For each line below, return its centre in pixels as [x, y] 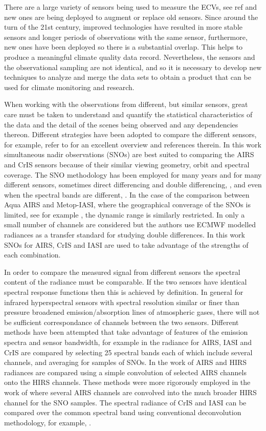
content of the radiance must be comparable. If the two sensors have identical [126, 282]
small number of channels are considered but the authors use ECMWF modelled [130, 224]
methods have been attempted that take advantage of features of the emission [126, 332]
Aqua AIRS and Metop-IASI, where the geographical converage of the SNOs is [127, 204]
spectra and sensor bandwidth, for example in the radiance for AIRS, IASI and [128, 342]
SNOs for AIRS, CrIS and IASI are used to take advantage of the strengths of [126, 244]
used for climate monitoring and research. [69, 87]
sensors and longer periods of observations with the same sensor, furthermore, [126, 37]
